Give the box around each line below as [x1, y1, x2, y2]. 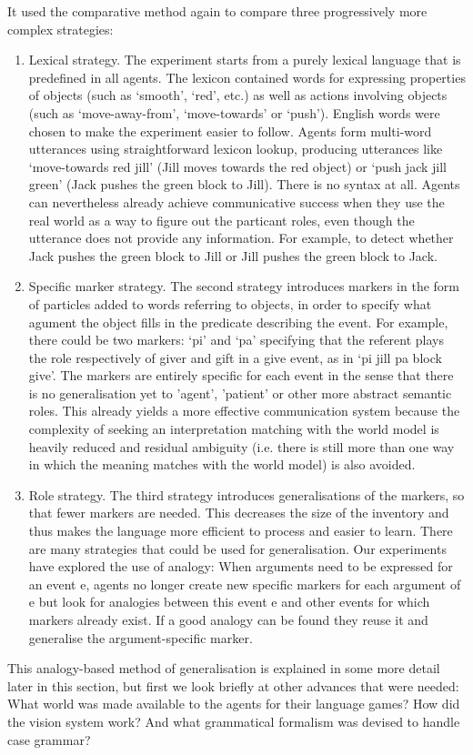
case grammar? [7, 730, 91, 749]
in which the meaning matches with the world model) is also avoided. [28, 455, 416, 474]
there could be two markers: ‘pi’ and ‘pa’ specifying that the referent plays [28, 330, 445, 349]
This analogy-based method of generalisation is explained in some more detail [7, 659, 440, 678]
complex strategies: [7, 19, 114, 38]
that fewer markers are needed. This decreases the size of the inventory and [28, 503, 449, 522]
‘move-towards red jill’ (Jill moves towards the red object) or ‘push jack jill [28, 156, 447, 176]
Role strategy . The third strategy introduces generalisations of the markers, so [28, 485, 465, 504]
